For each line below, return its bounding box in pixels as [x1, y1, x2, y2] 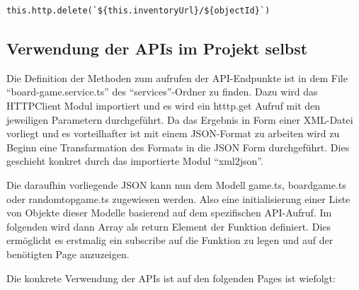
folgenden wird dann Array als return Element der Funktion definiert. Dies [6, 219, 331, 233]
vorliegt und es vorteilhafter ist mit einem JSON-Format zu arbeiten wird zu [6, 126, 340, 141]
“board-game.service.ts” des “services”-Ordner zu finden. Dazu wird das [6, 84, 318, 99]
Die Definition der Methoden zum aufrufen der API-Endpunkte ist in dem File [6, 70, 348, 85]
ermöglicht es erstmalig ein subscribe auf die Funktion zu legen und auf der [6, 233, 334, 248]
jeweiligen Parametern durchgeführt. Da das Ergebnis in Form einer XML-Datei [6, 112, 353, 127]
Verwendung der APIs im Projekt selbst [6, 37, 308, 59]
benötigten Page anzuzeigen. [6, 246, 130, 261]
